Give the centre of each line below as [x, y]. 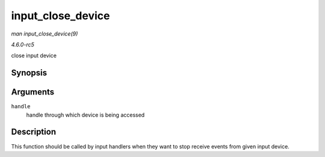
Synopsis [29, 73]
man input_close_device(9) [45, 34]
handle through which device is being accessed [85, 115]
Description [34, 132]
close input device [34, 56]
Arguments [33, 92]
